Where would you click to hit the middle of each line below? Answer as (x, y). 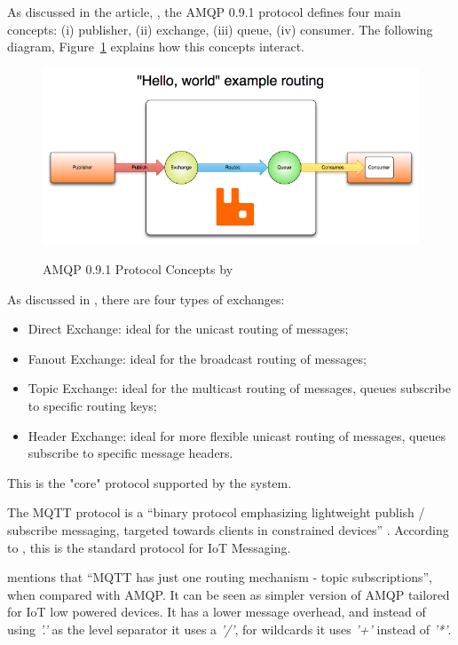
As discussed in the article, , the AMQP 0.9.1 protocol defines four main (204, 12)
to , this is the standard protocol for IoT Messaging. (149, 547)
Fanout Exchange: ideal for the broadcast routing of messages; (197, 358)
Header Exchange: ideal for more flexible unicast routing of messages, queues (237, 435)
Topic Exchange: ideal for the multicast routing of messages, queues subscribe (239, 388)
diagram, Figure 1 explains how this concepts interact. (156, 47)
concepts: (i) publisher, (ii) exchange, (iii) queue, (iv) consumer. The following (220, 29)
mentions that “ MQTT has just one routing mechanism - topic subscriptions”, (220, 577)
